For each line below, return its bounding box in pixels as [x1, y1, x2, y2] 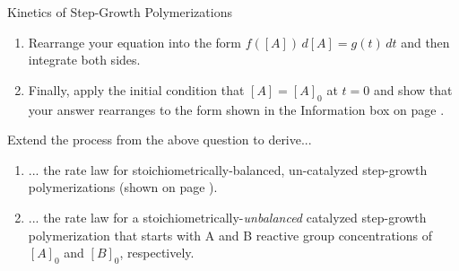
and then [401, 32, 450, 51]
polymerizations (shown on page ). [28, 178, 218, 197]
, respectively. [119, 243, 195, 262]
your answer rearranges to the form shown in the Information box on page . [28, 100, 445, 118]
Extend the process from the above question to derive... [7, 130, 312, 149]
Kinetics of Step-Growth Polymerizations [7, 3, 232, 21]
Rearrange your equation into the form [28, 32, 241, 51]
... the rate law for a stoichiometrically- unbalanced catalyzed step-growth [28, 207, 427, 226]
